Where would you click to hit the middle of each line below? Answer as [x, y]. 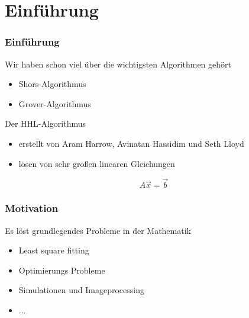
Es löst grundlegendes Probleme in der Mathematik [98, 230]
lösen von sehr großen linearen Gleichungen [97, 163]
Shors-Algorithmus [52, 84]
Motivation [32, 208]
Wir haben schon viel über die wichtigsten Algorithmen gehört [118, 64]
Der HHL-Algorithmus [46, 123]
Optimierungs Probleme [62, 270]
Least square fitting [54, 250]
